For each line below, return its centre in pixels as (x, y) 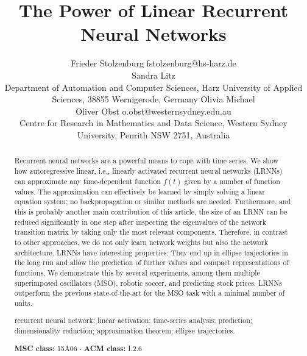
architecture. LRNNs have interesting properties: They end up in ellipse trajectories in (151, 252)
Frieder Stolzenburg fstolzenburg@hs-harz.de (153, 63)
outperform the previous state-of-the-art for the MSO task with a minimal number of (150, 293)
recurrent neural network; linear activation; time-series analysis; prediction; (133, 320)
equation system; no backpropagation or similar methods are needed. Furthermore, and (153, 201)
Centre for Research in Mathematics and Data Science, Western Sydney (153, 123)
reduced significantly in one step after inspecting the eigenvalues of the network (140, 222)
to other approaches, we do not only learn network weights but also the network (141, 242)
